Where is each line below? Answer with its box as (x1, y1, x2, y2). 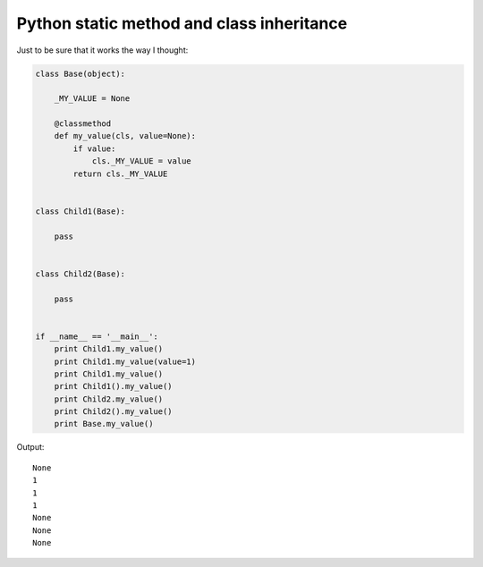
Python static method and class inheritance (16, 13, 348, 33)
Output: (16, 442, 45, 453)
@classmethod (54, 119, 112, 129)
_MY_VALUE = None (54, 94, 131, 104)
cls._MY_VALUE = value (91, 157, 191, 166)
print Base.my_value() (54, 419, 154, 429)
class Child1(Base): (35, 206, 125, 216)
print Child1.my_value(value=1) (54, 356, 197, 367)
